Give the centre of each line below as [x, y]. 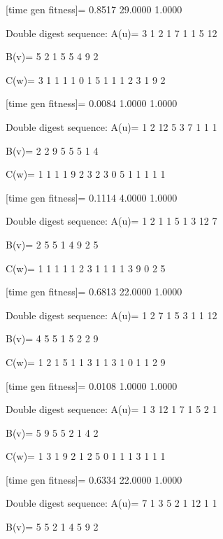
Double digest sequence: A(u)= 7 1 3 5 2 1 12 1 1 [111, 503]
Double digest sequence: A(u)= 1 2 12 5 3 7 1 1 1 [111, 126]
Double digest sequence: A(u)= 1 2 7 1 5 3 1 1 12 [111, 315]
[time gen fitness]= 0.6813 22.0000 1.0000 [94, 292]
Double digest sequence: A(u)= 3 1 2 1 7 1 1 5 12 [111, 33]
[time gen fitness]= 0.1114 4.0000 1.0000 [92, 197]
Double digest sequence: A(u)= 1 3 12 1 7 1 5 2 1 [111, 409]
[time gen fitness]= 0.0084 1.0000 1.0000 [92, 103]
